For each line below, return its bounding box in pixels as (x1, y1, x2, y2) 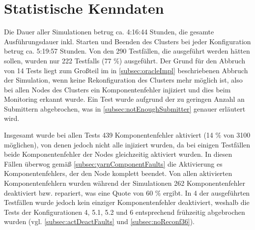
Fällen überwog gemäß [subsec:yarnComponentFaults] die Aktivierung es (4, 158, 223, 169)
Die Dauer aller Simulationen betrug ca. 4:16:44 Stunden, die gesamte (4, 27, 214, 37)
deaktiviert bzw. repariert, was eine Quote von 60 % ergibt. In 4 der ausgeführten (4, 187, 250, 198)
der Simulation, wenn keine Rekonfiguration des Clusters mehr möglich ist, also (4, 75, 243, 85)
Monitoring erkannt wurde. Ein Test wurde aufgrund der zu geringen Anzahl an (4, 94, 245, 104)
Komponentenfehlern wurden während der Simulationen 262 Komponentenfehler (4, 178, 246, 188)
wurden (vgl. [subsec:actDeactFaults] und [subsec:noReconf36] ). (4, 216, 195, 227)
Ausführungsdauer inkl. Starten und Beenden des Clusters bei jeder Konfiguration (4, 36, 251, 46)
